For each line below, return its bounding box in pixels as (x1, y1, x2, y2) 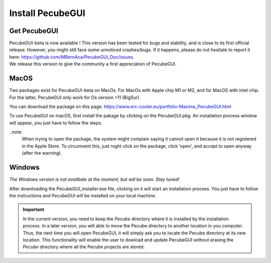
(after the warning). (22, 150, 62, 156)
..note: (9, 129, 23, 135)
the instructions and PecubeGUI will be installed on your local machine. (9, 192, 157, 198)
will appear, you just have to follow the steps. (9, 119, 102, 125)
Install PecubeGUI (9, 8, 85, 19)
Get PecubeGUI (9, 27, 59, 35)
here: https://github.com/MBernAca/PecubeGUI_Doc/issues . (9, 54, 135, 60)
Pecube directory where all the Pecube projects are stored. (23, 244, 145, 250)
